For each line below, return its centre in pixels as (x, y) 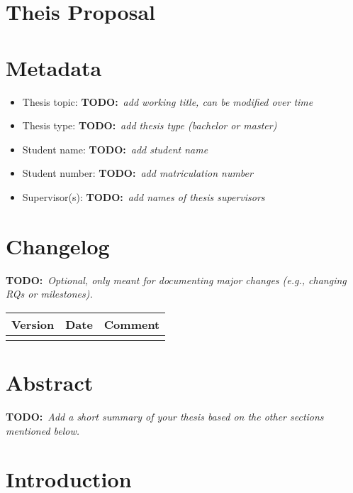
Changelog (58, 245)
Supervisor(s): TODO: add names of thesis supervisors (144, 196)
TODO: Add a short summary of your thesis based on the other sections (165, 416)
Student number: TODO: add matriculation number (138, 173)
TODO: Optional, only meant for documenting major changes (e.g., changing (176, 280)
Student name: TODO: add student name (115, 149)
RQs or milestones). (49, 294)
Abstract (50, 382)
